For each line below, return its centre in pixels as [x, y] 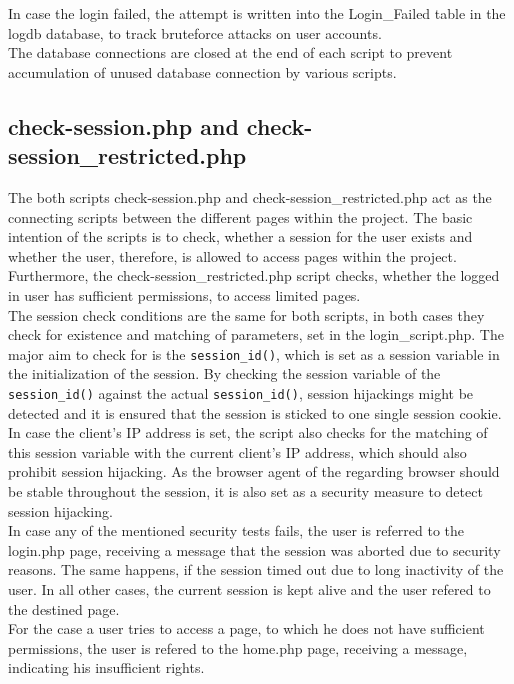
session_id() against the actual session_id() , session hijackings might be [241, 392]
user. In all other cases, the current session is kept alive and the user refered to [249, 588]
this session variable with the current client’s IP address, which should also [237, 451]
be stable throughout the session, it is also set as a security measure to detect [245, 491]
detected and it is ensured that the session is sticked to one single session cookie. [255, 412]
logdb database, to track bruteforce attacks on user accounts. [195, 32]
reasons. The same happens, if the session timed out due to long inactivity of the [256, 569]
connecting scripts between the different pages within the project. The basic [240, 216]
